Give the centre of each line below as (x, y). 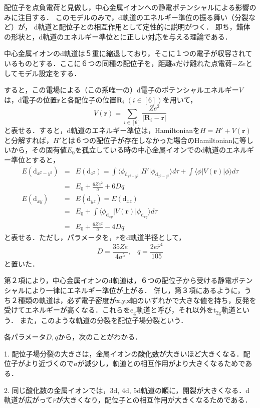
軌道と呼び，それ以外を (175, 310)
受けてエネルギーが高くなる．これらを (67, 310)
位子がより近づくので (39, 363)
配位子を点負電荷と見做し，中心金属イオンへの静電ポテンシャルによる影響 (127, 7)
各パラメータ (25, 337)
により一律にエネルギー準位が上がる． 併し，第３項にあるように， (135, 290)
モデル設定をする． (49, 73)
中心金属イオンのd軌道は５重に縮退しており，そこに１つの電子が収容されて (128, 53)
